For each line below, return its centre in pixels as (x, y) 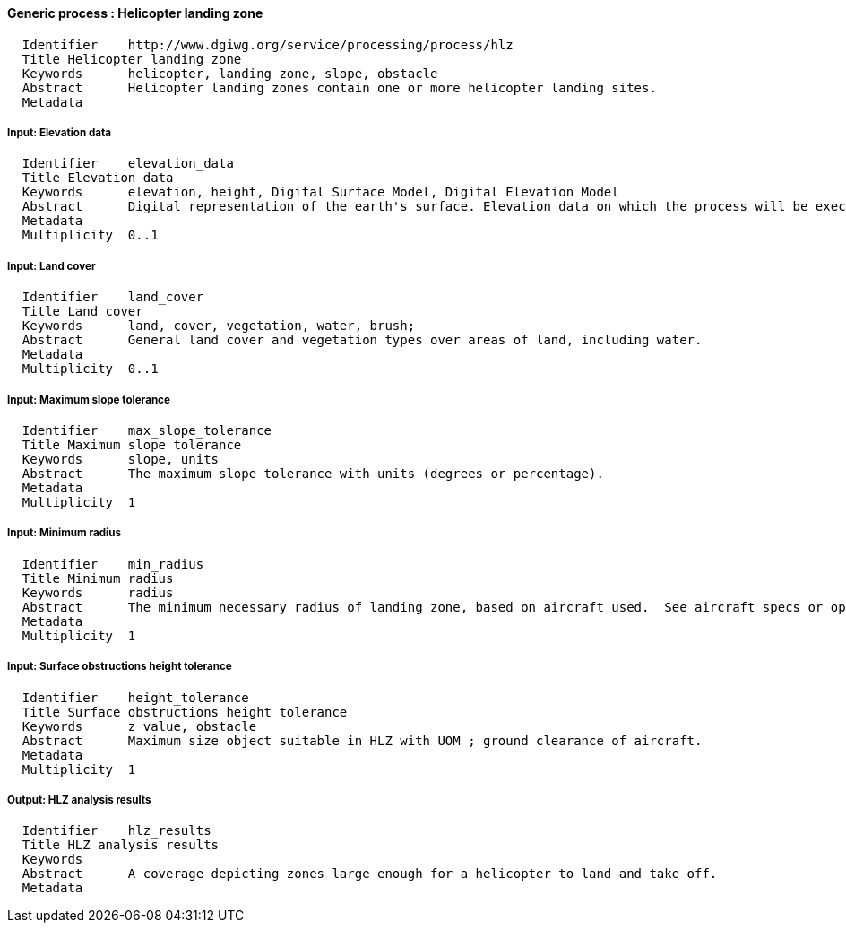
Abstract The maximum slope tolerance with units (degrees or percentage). (313, 473)
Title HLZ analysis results (121, 845)
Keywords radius (98, 592)
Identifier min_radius (113, 564)
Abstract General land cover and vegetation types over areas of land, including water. (362, 340)
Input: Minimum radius (64, 533)
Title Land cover (82, 312)
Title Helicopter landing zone (132, 59)
